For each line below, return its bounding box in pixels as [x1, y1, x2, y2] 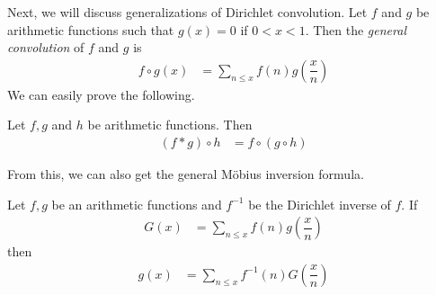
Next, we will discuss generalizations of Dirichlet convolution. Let [7, 3, 368, 21]
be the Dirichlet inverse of [248, 194, 391, 213]
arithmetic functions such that [7, 20, 174, 39]
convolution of [7, 38, 85, 57]
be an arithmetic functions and [51, 194, 222, 213]
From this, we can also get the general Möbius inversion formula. [7, 165, 364, 183]
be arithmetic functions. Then [87, 115, 253, 134]
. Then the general [305, 20, 406, 39]
